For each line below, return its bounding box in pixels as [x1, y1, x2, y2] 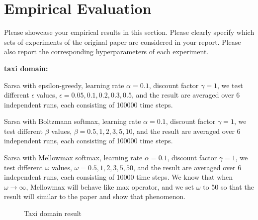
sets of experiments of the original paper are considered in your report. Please [4, 36, 241, 47]
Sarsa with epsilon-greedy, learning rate [4, 80, 124, 90]
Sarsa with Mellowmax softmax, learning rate [4, 152, 143, 163]
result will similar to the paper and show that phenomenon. [4, 191, 186, 202]
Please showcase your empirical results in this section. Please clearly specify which [4, 27, 255, 37]
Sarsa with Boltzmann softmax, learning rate [4, 116, 141, 126]
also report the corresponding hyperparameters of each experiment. [4, 46, 209, 57]
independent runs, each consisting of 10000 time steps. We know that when [4, 172, 233, 182]
